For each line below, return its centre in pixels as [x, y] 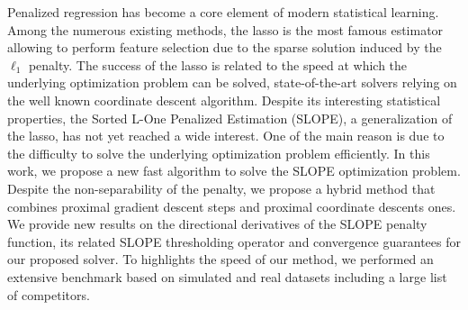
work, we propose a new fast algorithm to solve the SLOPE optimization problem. [234, 171]
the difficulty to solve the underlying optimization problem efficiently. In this [219, 153]
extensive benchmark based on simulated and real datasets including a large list [227, 276]
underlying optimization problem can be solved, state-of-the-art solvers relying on [232, 82]
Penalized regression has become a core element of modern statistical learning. [223, 12]
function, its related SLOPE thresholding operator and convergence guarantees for [234, 241]
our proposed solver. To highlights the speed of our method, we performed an [220, 259]
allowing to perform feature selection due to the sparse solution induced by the [225, 47]
